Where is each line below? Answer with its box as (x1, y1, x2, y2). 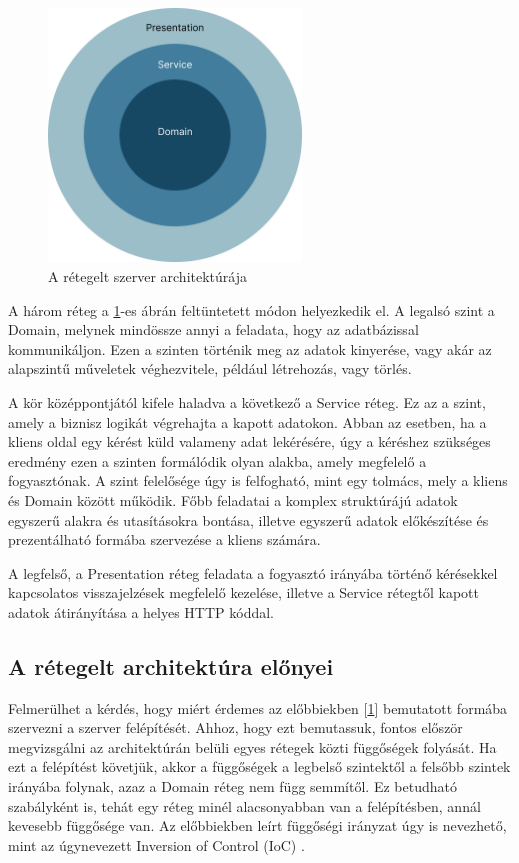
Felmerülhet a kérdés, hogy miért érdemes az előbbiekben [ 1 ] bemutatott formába (8, 697, 508, 718)
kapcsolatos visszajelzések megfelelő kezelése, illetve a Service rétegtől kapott (8, 582, 480, 603)
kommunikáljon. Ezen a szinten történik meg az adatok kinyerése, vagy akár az (8, 338, 492, 359)
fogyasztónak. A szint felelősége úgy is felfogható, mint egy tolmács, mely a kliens (8, 470, 508, 491)
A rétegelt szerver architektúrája (48, 265, 247, 286)
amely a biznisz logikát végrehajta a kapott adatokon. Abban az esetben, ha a (8, 411, 487, 432)
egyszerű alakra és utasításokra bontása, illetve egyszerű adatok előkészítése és (8, 509, 489, 530)
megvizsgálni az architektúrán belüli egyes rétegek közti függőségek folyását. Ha (8, 736, 497, 757)
